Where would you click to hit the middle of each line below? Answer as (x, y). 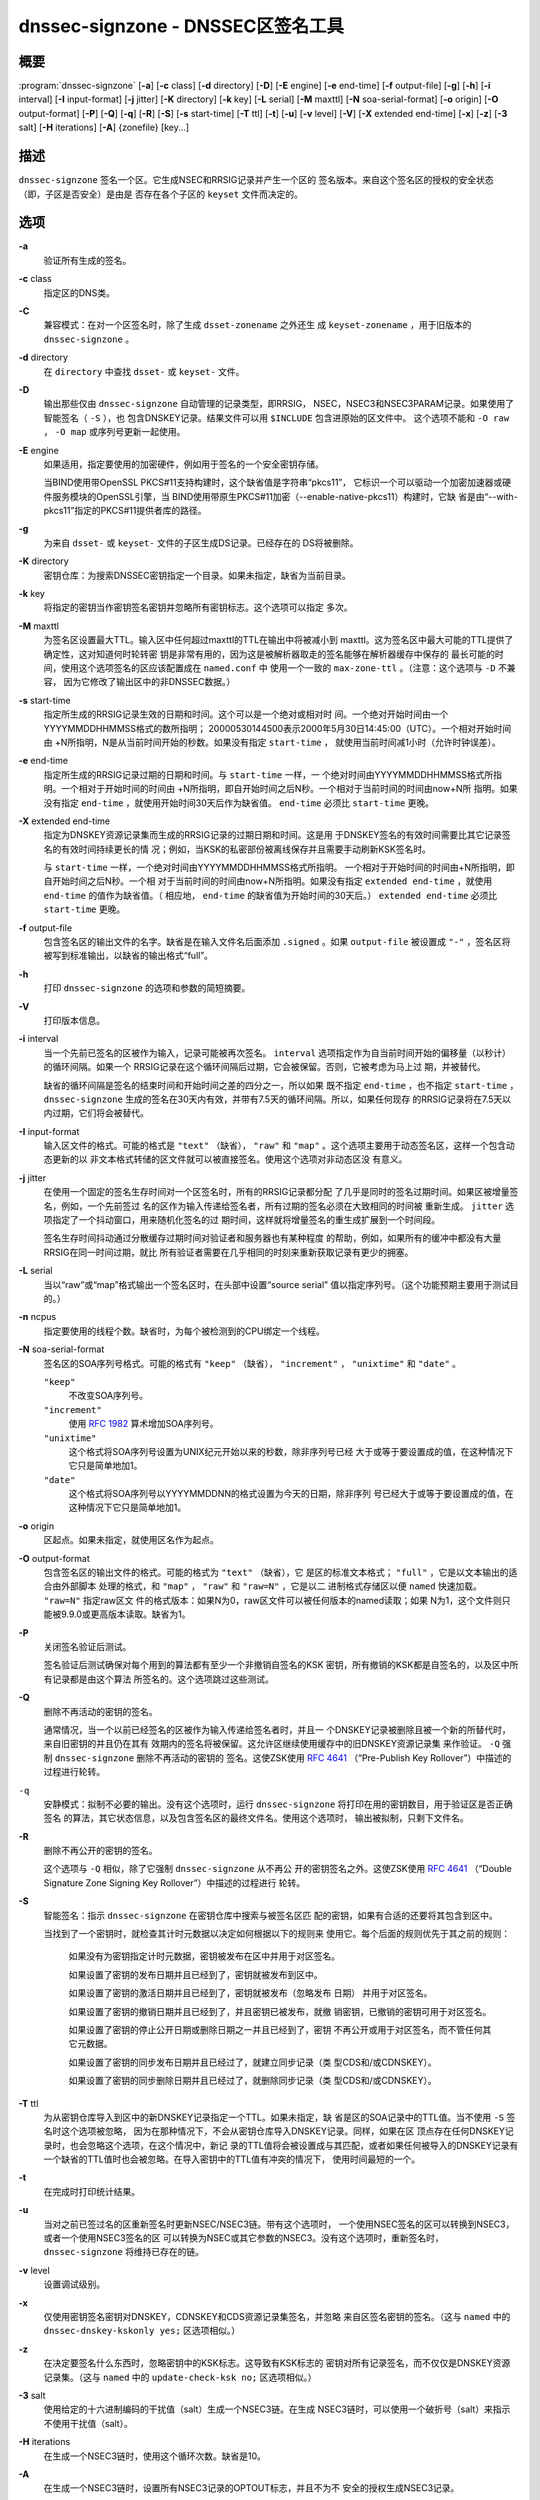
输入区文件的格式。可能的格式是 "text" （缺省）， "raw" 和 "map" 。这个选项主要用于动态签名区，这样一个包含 (275, 1146)
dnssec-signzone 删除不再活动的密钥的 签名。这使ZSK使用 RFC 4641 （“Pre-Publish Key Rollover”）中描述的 (283, 1757)
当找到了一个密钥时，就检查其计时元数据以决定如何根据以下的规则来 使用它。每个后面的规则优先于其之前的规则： (276, 1934)
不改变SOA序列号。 (108, 1396)
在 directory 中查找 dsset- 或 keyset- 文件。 (144, 371)
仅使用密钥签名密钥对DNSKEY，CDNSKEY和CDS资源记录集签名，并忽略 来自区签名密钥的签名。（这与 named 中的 (277, 2316)
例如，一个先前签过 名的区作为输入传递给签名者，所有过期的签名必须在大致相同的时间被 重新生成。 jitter (282, 1206)
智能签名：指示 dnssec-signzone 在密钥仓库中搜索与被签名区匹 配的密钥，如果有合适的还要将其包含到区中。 (271, 1915)
